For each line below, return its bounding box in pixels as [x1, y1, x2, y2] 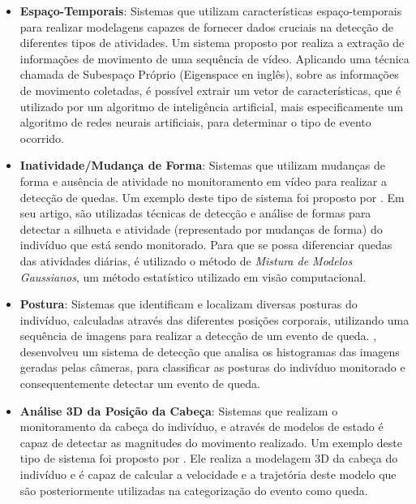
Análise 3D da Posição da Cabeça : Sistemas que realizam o [19, 402, 338, 419]
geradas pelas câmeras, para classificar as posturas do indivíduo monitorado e [19, 359, 405, 376]
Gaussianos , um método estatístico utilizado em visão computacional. [19, 268, 367, 285]
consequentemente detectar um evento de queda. [19, 375, 260, 392]
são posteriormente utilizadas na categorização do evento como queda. [19, 481, 368, 498]
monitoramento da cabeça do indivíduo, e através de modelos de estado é [19, 418, 384, 435]
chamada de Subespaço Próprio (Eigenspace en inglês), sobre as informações [19, 66, 399, 83]
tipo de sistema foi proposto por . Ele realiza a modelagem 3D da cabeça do [19, 450, 398, 467]
